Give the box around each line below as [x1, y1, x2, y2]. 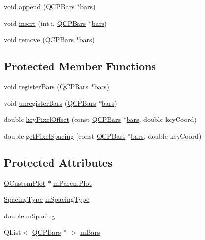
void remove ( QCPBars [4, 34, 74, 45]
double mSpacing [4, 210, 55, 220]
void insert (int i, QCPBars [4, 18, 86, 28]
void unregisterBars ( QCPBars [4, 97, 96, 108]
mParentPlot [53, 177, 92, 188]
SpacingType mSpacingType [4, 194, 90, 204]
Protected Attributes [4, 154, 113, 169]
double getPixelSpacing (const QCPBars [4, 130, 126, 141]
